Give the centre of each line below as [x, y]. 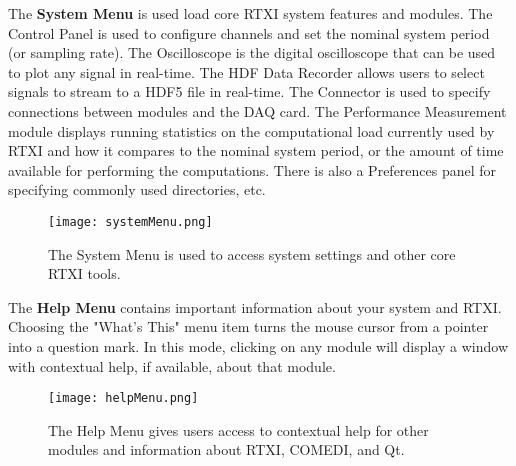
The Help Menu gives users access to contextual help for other [238, 429]
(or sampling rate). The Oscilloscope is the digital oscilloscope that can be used [252, 52]
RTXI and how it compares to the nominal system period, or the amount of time [256, 150]
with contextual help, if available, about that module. [172, 365]
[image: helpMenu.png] [123, 398]
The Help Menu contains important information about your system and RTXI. [255, 306]
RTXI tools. [84, 273]
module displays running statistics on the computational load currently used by [251, 130]
